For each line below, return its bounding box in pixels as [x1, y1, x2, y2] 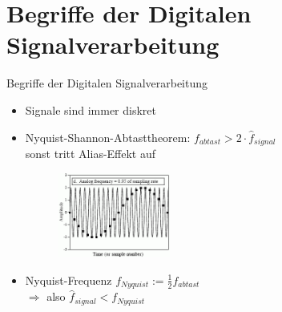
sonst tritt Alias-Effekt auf [25, 144, 156, 161]
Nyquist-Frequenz [25, 271, 112, 288]
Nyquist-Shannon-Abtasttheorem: [25, 128, 191, 145]
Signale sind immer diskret [25, 101, 156, 118]
